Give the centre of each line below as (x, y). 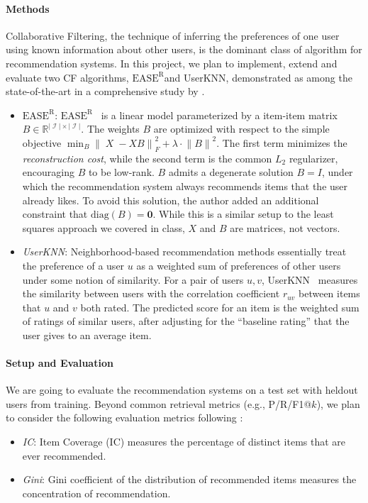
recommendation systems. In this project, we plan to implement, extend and (172, 63)
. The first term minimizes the (282, 142)
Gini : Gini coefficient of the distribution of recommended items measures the (189, 479)
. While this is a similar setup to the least (243, 214)
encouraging (48, 172)
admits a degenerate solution (231, 172)
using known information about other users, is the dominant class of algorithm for (184, 49)
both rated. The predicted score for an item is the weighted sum (220, 307)
